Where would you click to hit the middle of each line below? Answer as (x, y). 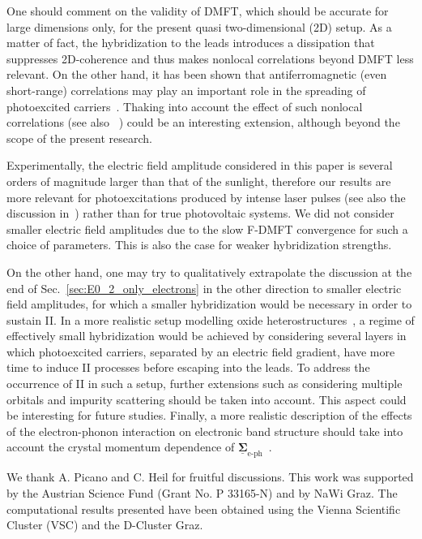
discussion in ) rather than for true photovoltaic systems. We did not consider (200, 213)
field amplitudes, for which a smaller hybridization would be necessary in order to (209, 304)
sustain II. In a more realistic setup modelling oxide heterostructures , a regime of (211, 319)
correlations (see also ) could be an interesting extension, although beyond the (203, 122)
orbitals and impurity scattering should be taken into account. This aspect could (207, 399)
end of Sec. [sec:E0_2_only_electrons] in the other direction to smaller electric (204, 288)
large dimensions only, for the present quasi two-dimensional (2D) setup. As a (199, 26)
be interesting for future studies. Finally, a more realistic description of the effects (209, 415)
